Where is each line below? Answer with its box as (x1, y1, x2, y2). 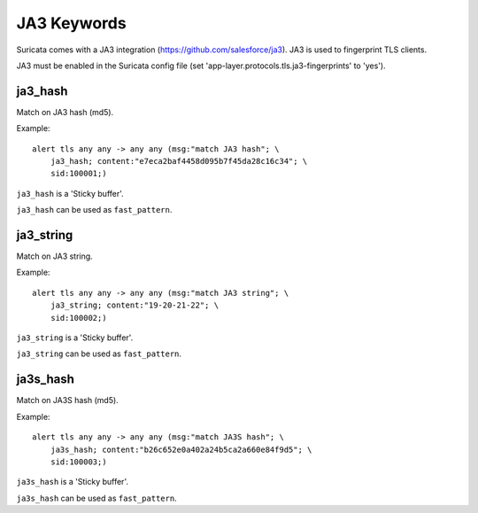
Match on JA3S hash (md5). (16, 395, 119, 406)
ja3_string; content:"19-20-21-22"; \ (50, 300, 220, 310)
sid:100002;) (50, 313, 107, 323)
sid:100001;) (50, 168, 107, 179)
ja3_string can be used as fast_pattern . (16, 348, 181, 359)
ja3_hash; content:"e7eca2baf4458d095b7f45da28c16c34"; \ (50, 156, 308, 167)
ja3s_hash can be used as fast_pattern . (16, 493, 177, 503)
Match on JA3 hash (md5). (16, 106, 114, 117)
